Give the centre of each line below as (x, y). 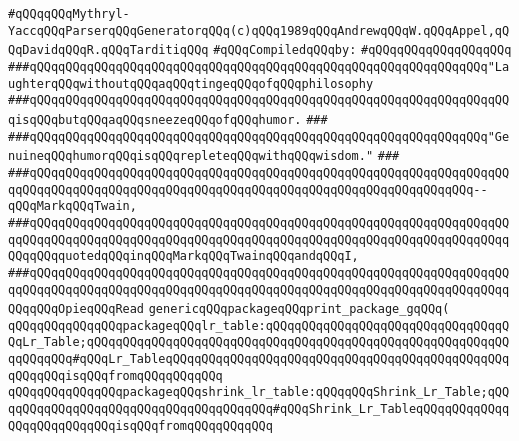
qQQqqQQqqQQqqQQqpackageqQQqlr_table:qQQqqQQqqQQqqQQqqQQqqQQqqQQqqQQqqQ (259, 325)
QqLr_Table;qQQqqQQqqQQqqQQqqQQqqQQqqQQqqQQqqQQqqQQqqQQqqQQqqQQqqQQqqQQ (259, 342)
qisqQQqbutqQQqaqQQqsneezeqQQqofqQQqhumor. (155, 119)
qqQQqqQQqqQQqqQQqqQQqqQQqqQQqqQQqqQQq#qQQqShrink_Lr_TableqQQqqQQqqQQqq (259, 409)
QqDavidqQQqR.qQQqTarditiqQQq (108, 50)
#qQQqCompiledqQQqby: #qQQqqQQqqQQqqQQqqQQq (362, 50)
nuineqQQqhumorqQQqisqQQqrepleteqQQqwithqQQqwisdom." (191, 156)
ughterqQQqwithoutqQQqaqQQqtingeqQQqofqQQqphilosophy (191, 83)
